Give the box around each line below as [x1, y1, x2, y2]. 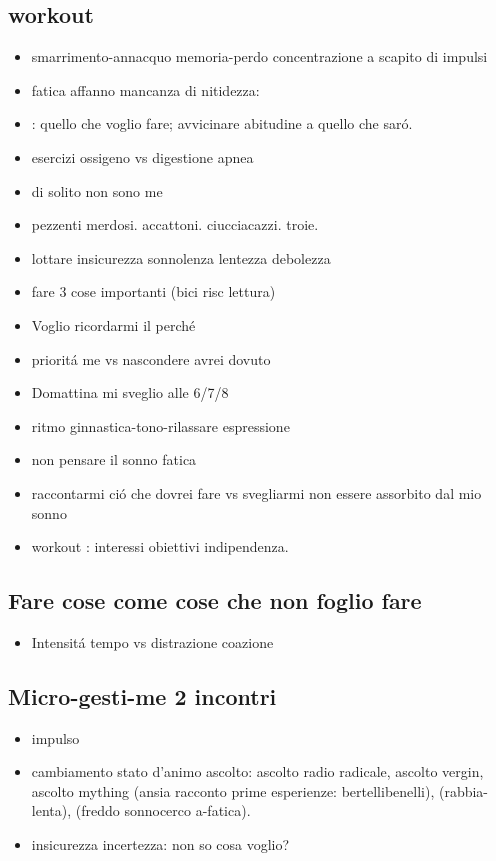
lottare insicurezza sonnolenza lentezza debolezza [31, 247, 331, 268]
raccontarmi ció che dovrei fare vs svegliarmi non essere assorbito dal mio [31, 482, 482, 503]
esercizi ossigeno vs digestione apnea [31, 146, 254, 167]
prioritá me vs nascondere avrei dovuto [31, 348, 271, 369]
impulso [31, 727, 80, 748]
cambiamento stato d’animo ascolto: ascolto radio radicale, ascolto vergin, [31, 761, 484, 782]
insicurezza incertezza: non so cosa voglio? [31, 834, 290, 855]
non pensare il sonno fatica [31, 449, 197, 470]
